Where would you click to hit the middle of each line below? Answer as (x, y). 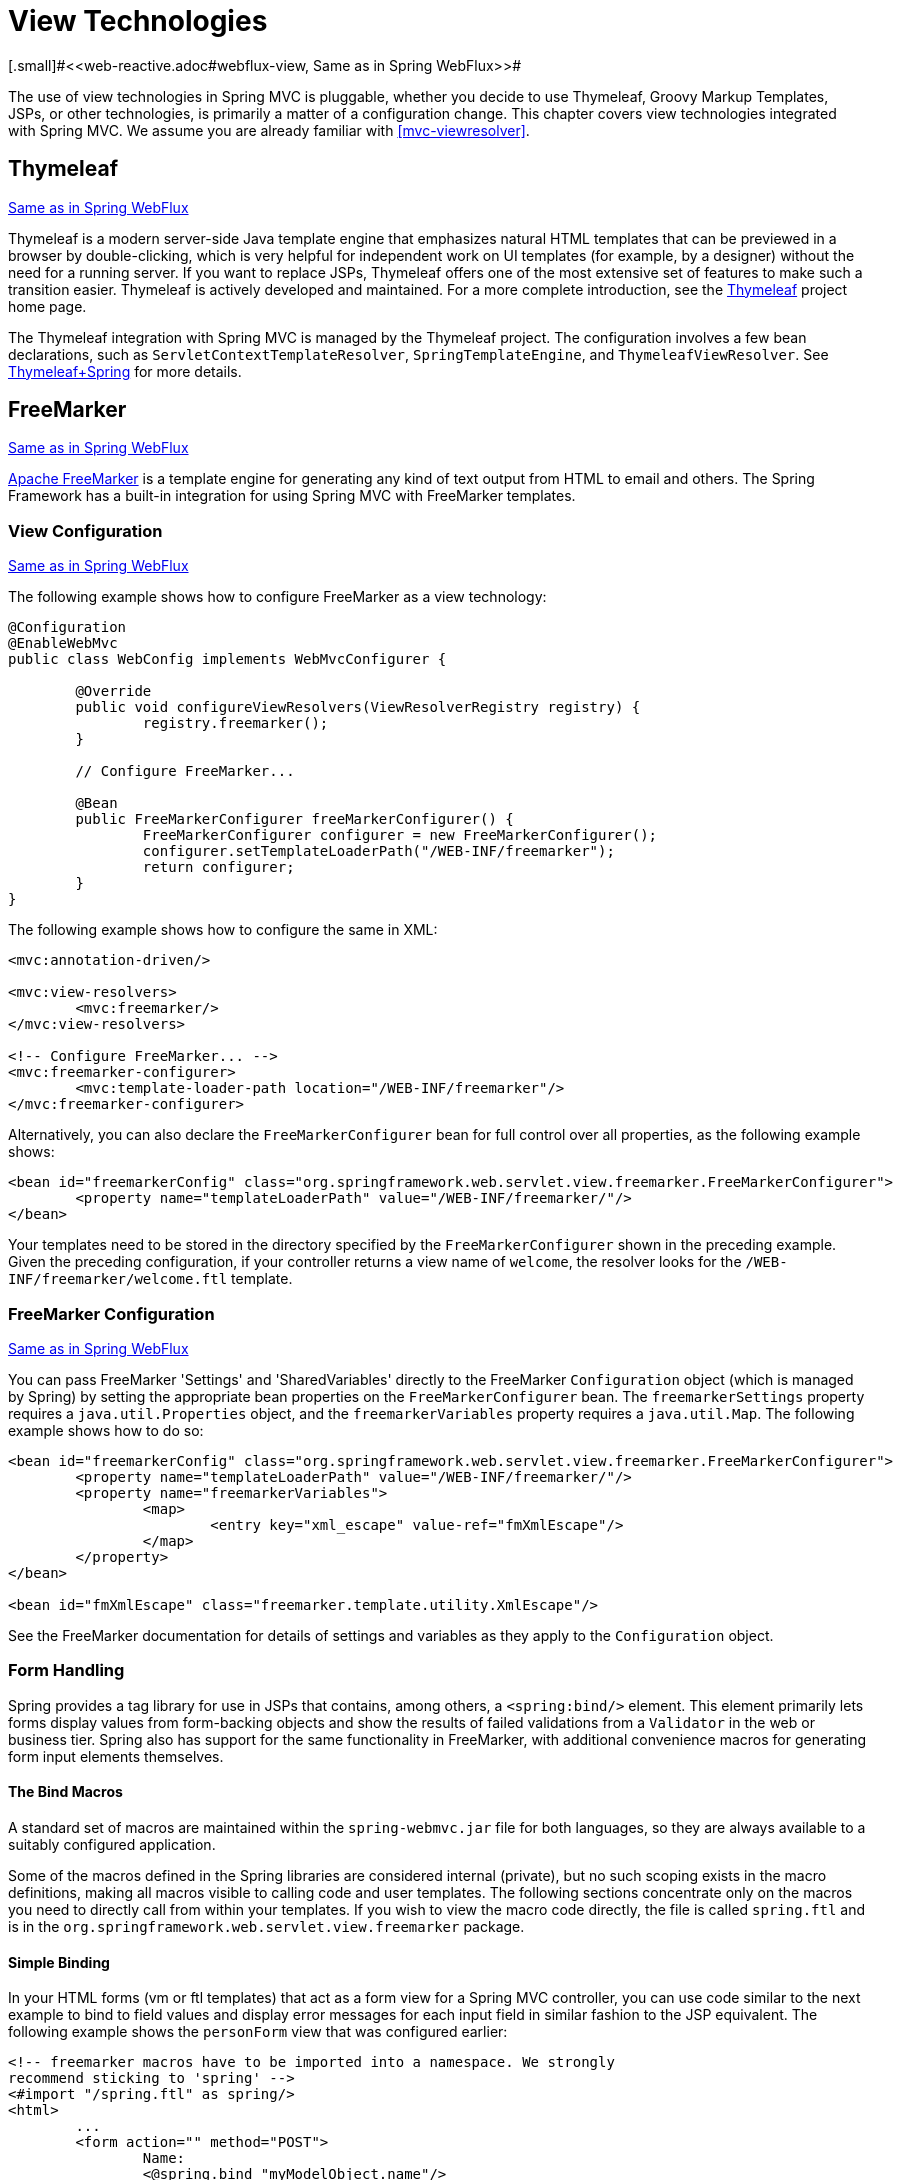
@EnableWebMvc (63, 643)
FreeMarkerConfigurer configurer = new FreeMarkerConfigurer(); (400, 835)
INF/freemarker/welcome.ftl (118, 1279)
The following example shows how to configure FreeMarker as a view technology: (277, 597)
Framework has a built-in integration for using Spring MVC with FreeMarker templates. (292, 496)
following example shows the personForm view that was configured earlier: (258, 2032)
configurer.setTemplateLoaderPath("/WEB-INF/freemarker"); (378, 851)
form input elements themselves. (116, 1756)
